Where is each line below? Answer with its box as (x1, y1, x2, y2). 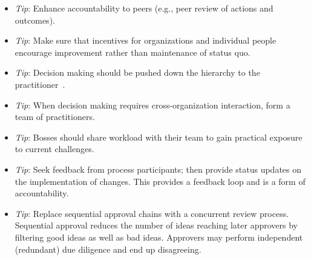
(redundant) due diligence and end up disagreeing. (15, 242, 201, 255)
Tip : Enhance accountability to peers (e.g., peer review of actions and (15, 2, 273, 14)
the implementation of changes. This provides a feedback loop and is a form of (15, 175, 306, 187)
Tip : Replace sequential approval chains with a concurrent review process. (15, 207, 289, 219)
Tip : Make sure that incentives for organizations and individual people (15, 34, 277, 47)
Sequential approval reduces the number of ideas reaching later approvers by (15, 219, 298, 232)
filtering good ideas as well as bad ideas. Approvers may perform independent (15, 230, 303, 243)
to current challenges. (15, 142, 94, 155)
